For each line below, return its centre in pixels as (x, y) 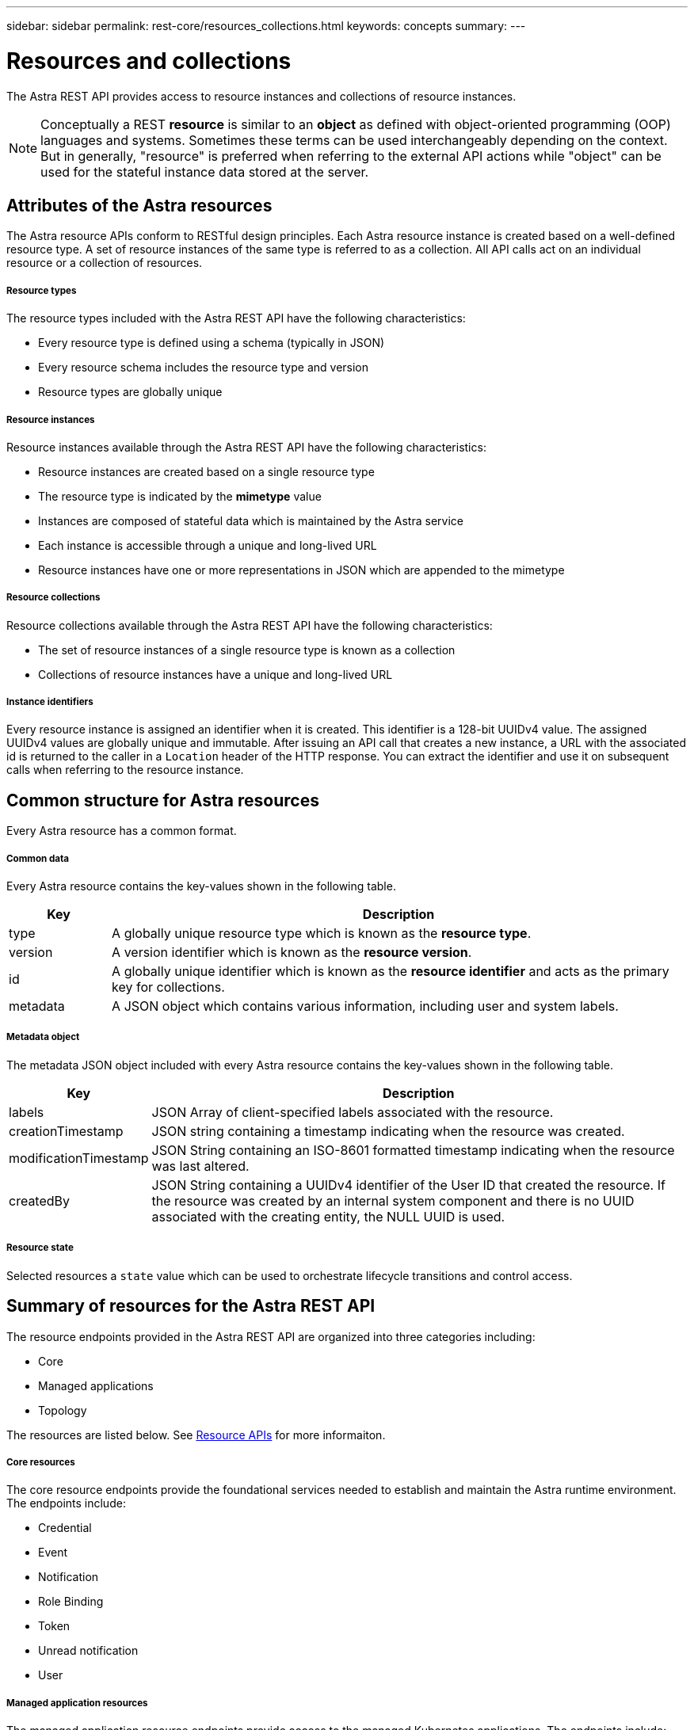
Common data (38, 858)
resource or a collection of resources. (105, 263)
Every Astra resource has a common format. (122, 831)
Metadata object (43, 1037)
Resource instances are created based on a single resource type (206, 471)
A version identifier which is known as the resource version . (292, 953)
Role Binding (71, 1602)
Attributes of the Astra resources (139, 205)
